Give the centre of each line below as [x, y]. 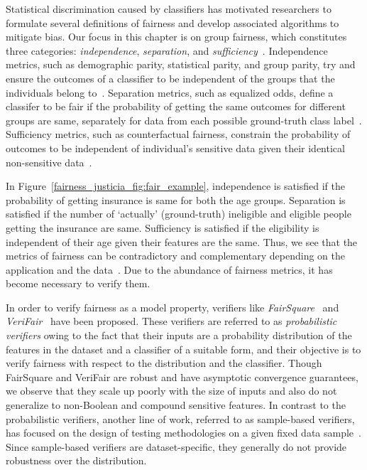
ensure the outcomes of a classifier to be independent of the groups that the [170, 78]
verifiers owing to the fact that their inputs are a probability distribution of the [179, 335]
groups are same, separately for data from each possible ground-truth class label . [184, 120]
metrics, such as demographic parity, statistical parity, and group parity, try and [181, 64]
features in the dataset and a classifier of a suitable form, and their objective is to [183, 349]
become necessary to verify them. [78, 283]
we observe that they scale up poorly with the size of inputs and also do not [171, 391]
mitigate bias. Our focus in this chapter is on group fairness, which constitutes [176, 37]
